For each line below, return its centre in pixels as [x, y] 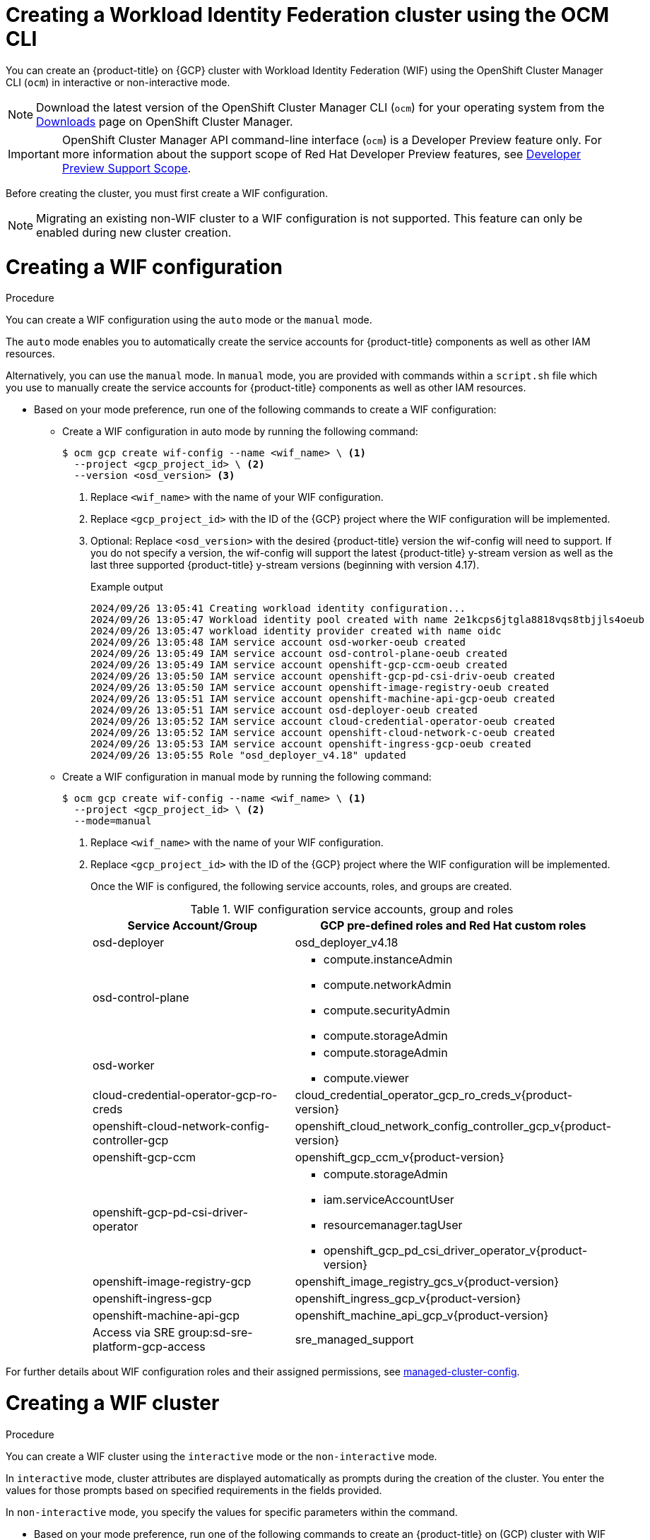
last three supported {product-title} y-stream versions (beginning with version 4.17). [285, 565]
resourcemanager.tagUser [393, 1225]
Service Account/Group [193, 926]
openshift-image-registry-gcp [172, 1282]
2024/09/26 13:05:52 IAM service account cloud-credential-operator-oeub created [323, 722]
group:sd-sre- [215, 1333]
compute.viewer [366, 1078]
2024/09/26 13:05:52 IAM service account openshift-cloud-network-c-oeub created [323, 733]
